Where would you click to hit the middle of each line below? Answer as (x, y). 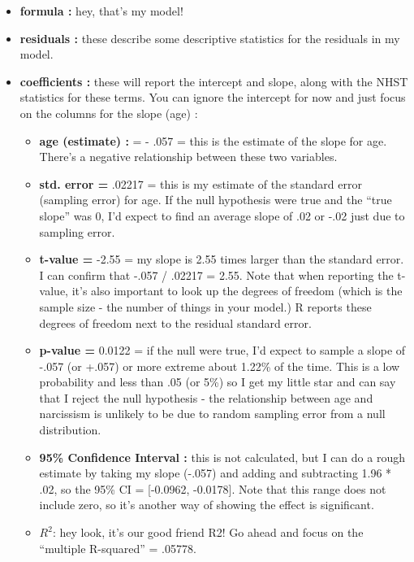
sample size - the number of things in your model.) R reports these (205, 306)
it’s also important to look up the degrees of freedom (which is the (237, 291)
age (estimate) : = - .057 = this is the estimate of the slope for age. (213, 140)
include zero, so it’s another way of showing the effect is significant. (207, 505)
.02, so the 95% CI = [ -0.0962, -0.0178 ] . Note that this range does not (213, 488)
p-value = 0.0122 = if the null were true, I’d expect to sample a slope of (222, 350)
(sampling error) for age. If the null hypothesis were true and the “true (216, 200)
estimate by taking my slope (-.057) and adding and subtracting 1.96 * (216, 473)
